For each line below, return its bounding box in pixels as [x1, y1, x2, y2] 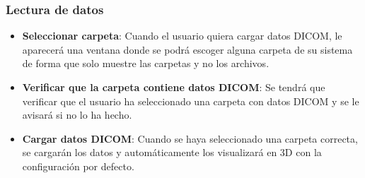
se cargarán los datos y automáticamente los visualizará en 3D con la [22, 145, 322, 160]
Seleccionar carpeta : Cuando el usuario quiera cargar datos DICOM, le [22, 28, 342, 43]
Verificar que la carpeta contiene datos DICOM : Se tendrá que [22, 80, 325, 94]
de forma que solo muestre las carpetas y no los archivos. [22, 56, 270, 71]
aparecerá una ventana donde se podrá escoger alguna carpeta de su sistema [22, 42, 353, 57]
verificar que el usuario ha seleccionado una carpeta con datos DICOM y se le [22, 93, 359, 108]
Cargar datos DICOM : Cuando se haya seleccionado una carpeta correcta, [22, 131, 358, 146]
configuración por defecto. [22, 158, 134, 173]
